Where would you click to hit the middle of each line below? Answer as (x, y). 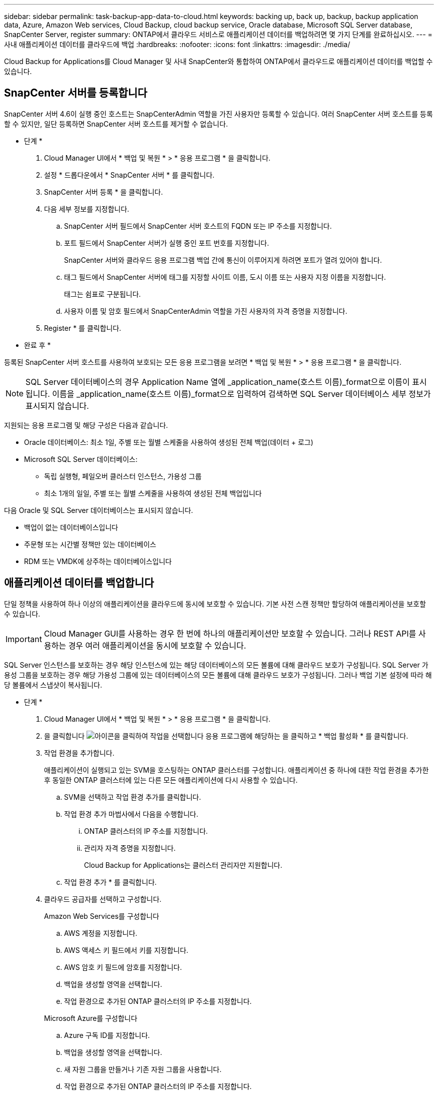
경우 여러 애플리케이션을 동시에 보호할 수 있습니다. (157, 645)
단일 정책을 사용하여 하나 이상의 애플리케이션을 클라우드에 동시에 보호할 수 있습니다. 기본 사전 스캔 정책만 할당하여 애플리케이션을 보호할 (215, 604)
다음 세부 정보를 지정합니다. (87, 209)
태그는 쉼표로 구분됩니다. (102, 294)
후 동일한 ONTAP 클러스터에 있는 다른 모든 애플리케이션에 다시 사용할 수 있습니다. (171, 780)
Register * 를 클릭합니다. (83, 328)
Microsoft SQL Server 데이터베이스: (81, 459)
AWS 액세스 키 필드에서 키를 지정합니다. (126, 950)
